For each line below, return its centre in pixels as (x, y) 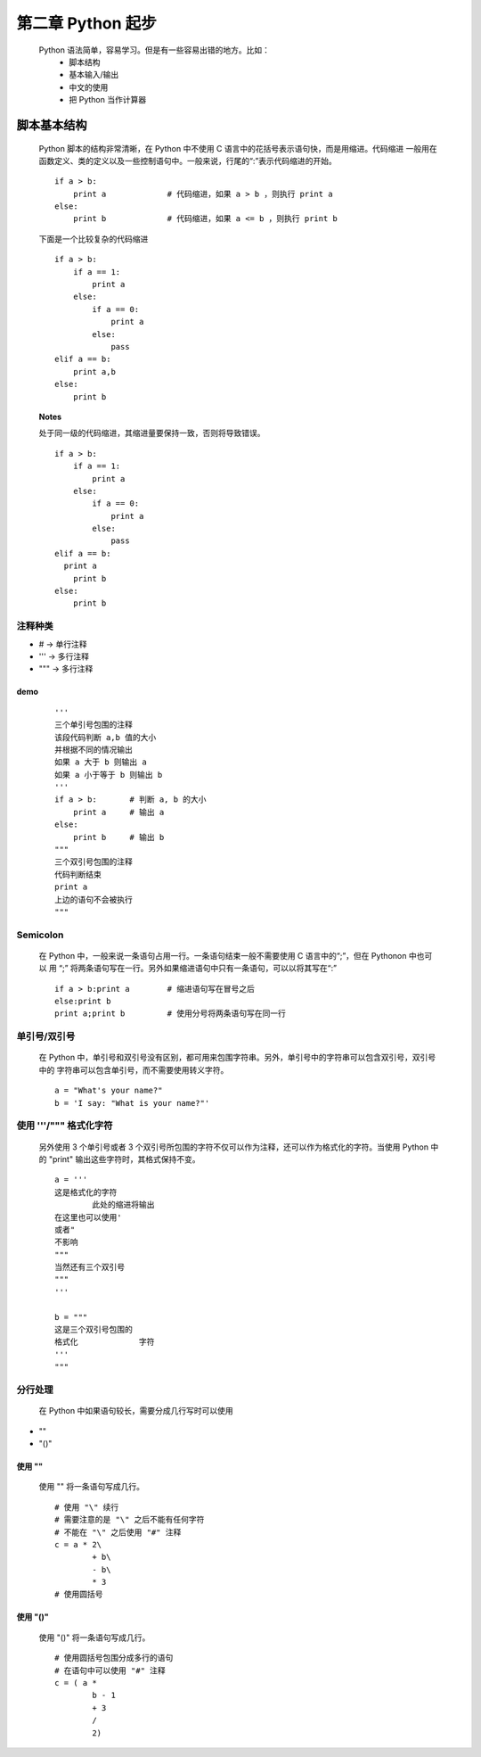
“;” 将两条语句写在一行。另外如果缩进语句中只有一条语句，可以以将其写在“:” (198, 969)
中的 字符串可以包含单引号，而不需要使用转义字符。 (134, 1069)
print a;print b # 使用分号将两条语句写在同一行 (171, 1014)
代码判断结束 (78, 874)
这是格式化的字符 (86, 1192)
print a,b (94, 371)
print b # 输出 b (118, 837)
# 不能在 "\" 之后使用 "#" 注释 (118, 1532)
